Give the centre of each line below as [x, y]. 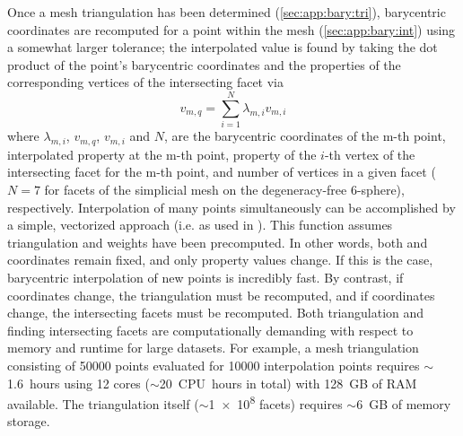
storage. [29, 421]
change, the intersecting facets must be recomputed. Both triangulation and [216, 313]
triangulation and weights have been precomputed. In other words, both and [218, 242]
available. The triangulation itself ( [103, 403]
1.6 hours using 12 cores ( [79, 383]
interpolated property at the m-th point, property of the [162, 154]
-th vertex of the [370, 154]
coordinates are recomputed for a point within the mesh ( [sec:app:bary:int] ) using [231, 29]
